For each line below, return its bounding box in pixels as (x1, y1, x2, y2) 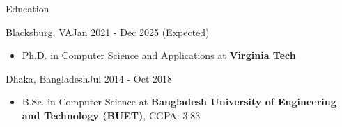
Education (6, 1, 49, 15)
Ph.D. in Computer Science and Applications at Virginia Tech (22, 48, 296, 62)
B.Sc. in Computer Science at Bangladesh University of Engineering (22, 94, 336, 109)
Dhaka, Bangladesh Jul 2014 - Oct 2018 (6, 71, 173, 85)
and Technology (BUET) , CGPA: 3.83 (22, 108, 201, 122)
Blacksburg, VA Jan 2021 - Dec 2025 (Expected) (6, 24, 210, 39)
